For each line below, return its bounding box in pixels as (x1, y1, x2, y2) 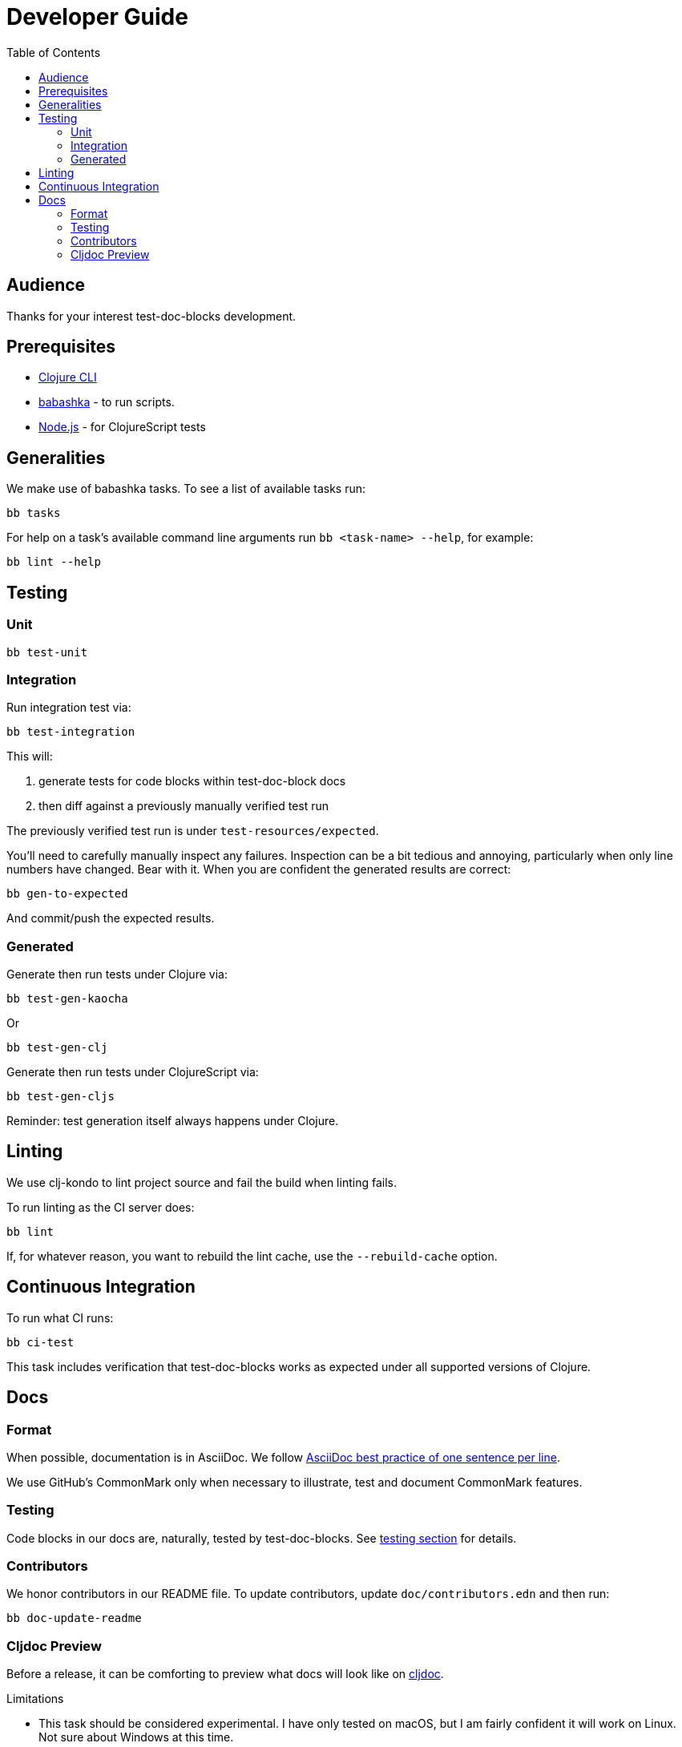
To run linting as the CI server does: (6, 1200, 195, 1214)
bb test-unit (6, 645, 88, 659)
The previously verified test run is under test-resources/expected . (6, 824, 379, 838)
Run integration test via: (6, 700, 131, 715)
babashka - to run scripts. (38, 395, 175, 410)
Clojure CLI (38, 370, 97, 385)
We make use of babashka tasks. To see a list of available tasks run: (6, 482, 366, 496)
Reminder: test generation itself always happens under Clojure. (6, 1114, 339, 1128)
